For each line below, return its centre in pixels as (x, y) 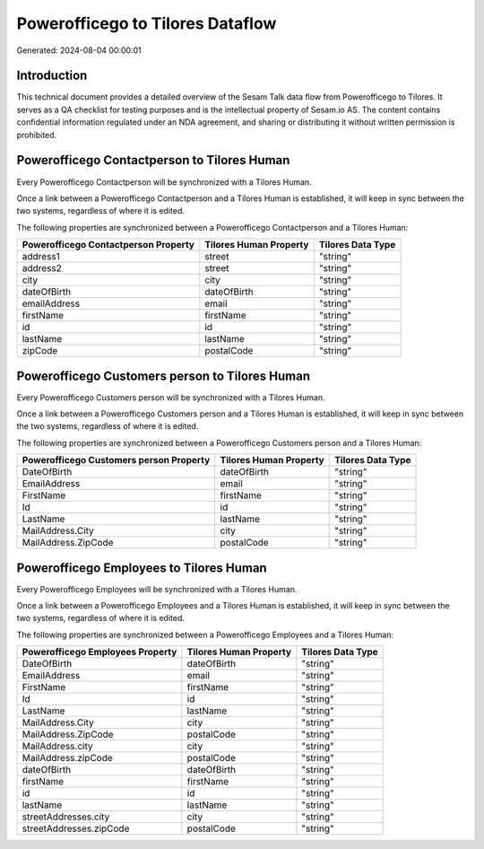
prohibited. (37, 135)
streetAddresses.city (66, 817)
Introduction (52, 76)
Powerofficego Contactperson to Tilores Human (153, 160)
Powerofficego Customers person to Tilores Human (164, 376)
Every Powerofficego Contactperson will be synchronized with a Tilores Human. (164, 182)
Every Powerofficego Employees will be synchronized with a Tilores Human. (157, 589)
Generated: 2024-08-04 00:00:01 (79, 50)
